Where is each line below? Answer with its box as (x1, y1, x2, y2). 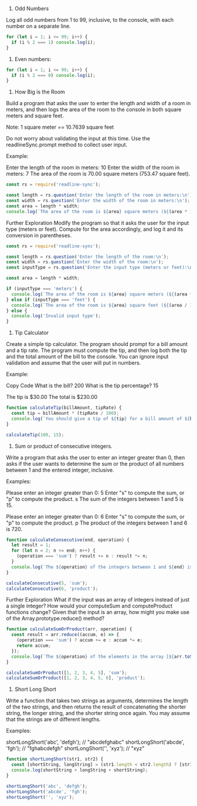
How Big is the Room (14, 88, 66, 96)
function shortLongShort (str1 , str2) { (6, 756, 104, 763)
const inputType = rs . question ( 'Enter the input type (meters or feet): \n (6, 264, 193, 271)
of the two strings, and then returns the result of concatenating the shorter (6, 703, 186, 710)
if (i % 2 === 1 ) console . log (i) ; (11, 39, 96, 45)
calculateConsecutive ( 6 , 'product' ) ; (6, 586, 98, 592)
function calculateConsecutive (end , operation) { (6, 537, 130, 543)
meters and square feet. (6, 112, 64, 119)
